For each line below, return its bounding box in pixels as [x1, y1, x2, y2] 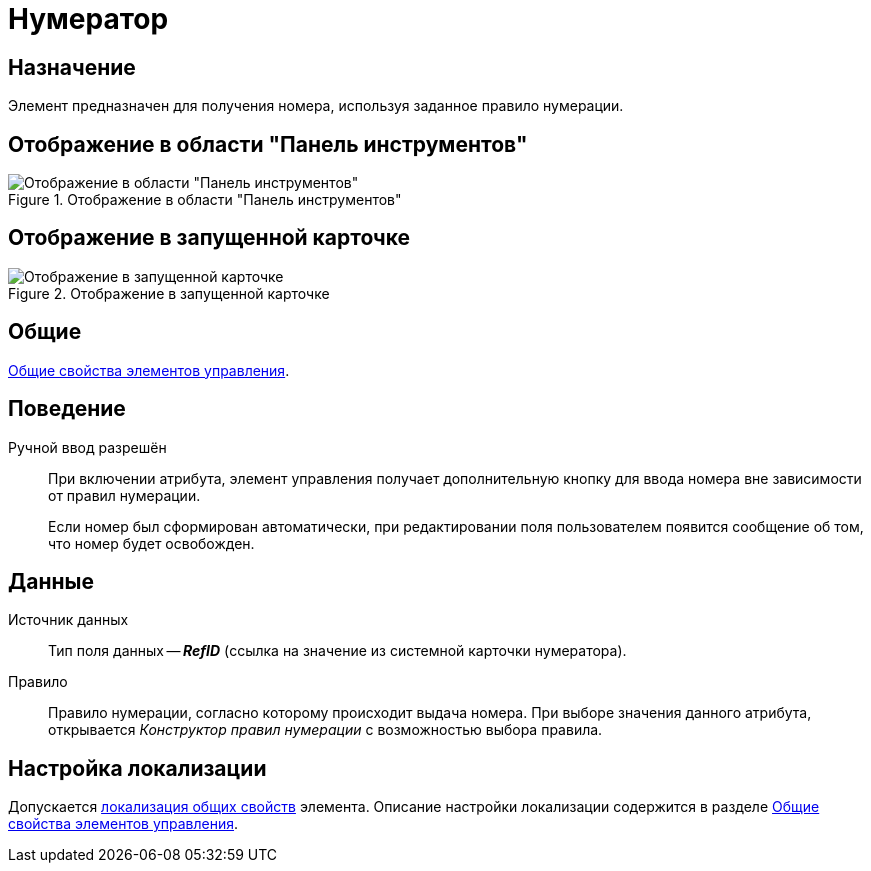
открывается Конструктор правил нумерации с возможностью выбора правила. [48, 721, 603, 739]
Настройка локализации [8, 755, 267, 781]
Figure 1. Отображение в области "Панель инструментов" [8, 191, 402, 209]
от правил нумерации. [48, 486, 201, 504]
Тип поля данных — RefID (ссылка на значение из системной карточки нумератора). [48, 642, 627, 660]
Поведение [8, 396, 126, 422]
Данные [8, 568, 94, 594]
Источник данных [8, 611, 129, 629]
